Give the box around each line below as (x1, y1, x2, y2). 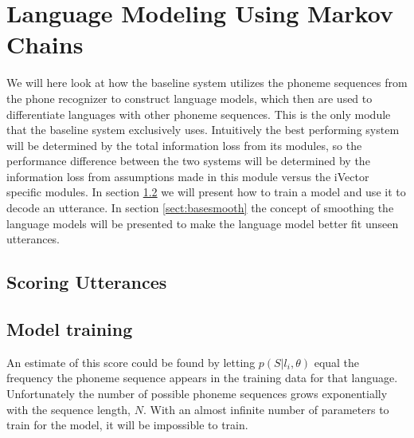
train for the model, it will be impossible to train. (6, 416, 248, 433)
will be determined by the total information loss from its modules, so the (6, 136, 362, 153)
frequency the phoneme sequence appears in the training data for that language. (6, 369, 398, 386)
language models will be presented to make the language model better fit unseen (6, 215, 399, 231)
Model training (6, 317, 133, 341)
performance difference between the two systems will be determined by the (6, 152, 370, 169)
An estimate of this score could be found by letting (6, 353, 256, 370)
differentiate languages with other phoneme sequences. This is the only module (6, 105, 391, 122)
